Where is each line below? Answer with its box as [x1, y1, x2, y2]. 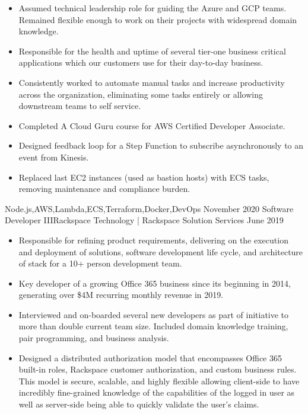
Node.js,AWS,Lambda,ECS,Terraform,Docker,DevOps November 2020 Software [5, 202, 294, 214]
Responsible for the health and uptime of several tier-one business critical [18, 44, 286, 57]
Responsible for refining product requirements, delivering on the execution [18, 233, 288, 246]
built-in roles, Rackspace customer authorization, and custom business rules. [18, 363, 297, 376]
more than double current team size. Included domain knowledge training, [18, 320, 288, 332]
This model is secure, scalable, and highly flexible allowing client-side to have [18, 374, 300, 387]
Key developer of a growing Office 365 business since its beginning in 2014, [18, 277, 291, 289]
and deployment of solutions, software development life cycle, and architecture [18, 245, 303, 258]
